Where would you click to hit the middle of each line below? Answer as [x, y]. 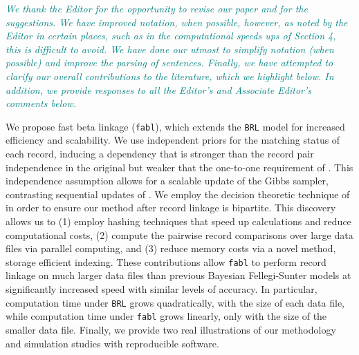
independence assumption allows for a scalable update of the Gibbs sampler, [167, 181]
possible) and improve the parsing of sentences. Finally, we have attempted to [169, 63]
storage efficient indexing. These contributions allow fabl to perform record [166, 261]
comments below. [41, 103]
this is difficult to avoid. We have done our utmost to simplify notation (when [170, 49]
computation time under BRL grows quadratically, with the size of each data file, [175, 302]
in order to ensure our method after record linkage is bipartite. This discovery [171, 208]
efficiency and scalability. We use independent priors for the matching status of [173, 140]
